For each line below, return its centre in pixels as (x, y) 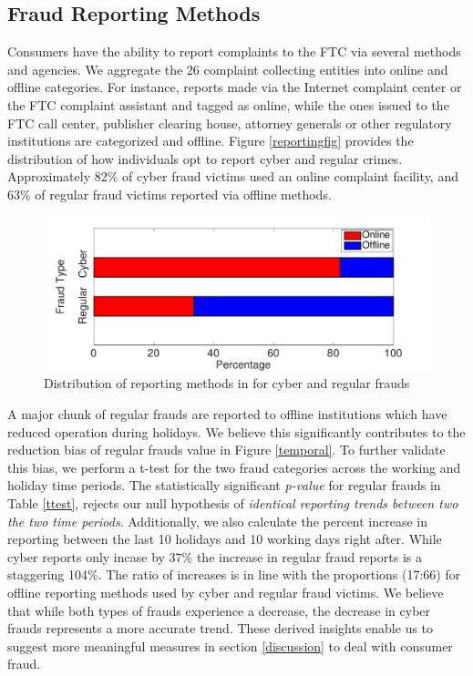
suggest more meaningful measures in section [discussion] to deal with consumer (230, 645)
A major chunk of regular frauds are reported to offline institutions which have (227, 414)
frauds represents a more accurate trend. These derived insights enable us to (221, 628)
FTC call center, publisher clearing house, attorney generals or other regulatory (230, 123)
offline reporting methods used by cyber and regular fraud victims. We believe (226, 593)
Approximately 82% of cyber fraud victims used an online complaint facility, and (233, 176)
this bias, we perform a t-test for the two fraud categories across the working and (234, 467)
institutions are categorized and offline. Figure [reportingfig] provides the (211, 141)
